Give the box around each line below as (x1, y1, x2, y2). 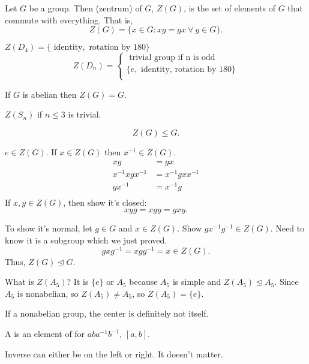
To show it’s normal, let (5, 222, 92, 234)
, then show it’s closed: (63, 195, 147, 208)
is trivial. (68, 108, 101, 121)
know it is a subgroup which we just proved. (5, 234, 167, 246)
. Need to (270, 222, 305, 234)
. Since (274, 275, 299, 288)
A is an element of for (5, 327, 85, 340)
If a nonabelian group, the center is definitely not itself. (5, 307, 209, 320)
